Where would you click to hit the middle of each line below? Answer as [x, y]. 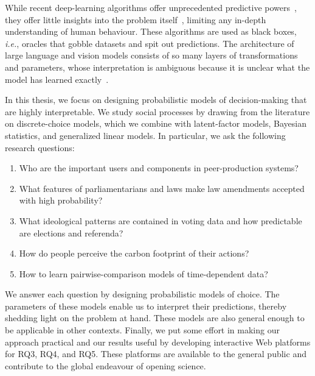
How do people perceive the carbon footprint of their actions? [134, 253]
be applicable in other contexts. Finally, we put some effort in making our [142, 330]
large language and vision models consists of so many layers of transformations [151, 55]
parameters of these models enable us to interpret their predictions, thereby [146, 306]
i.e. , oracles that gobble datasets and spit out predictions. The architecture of [150, 43]
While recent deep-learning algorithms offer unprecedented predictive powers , [151, 7]
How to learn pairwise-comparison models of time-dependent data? [144, 273]
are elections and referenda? [71, 232]
